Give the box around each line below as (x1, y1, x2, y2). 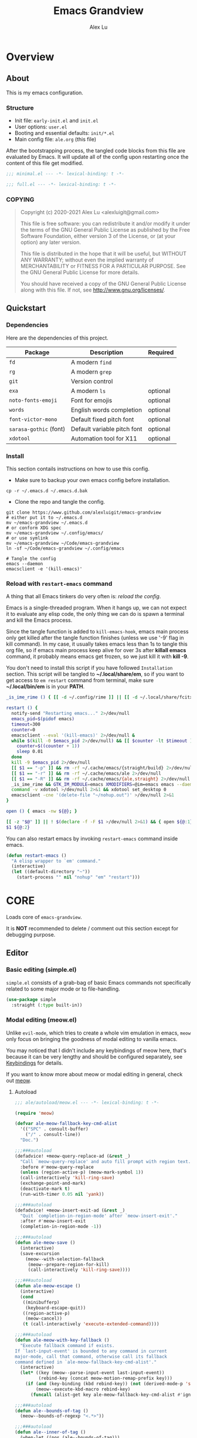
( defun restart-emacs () (6, 852, 67, 859)
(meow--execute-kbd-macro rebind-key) (36, 1386, 131, 1392)
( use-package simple (6, 996, 57, 1002)
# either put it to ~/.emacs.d (6, 515, 83, 521)
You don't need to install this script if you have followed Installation (6, 664, 173, 671)
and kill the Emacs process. (6, 617, 73, 624)
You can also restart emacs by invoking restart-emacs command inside (6, 835, 178, 842)
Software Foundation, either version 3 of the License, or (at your (20, 233, 176, 240)
